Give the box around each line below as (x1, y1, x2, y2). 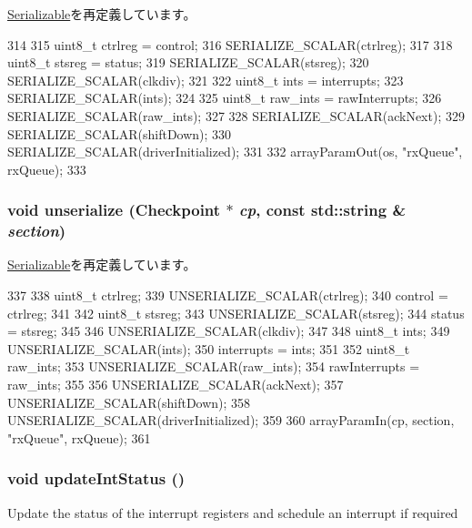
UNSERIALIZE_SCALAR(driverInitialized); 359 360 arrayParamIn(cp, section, (7, 411, 455, 430)
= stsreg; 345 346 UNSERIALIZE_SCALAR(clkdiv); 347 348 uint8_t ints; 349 (7, 321, 450, 340)
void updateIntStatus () (7, 467, 186, 490)
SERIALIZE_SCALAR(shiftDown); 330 (7, 124, 232, 143)
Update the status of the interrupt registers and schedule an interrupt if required (7, 503, 458, 522)
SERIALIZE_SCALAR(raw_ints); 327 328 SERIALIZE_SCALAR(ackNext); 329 (7, 106, 465, 125)
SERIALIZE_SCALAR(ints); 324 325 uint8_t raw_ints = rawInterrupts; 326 (7, 88, 442, 107)
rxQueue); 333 (7, 159, 86, 178)
